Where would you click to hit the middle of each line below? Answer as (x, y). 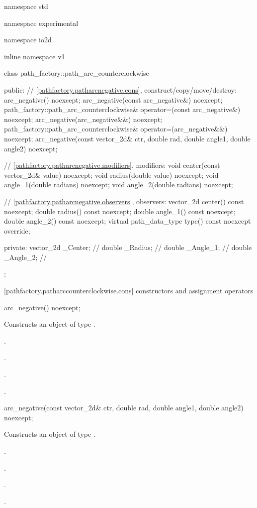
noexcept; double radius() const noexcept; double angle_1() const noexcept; (120, 211)
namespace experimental (41, 23)
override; (17, 230)
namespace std (26, 6)
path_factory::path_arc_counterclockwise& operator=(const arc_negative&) (122, 109)
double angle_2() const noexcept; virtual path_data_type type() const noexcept (128, 221)
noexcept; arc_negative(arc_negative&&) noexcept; (83, 119)
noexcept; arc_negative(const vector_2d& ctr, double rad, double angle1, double (127, 138)
